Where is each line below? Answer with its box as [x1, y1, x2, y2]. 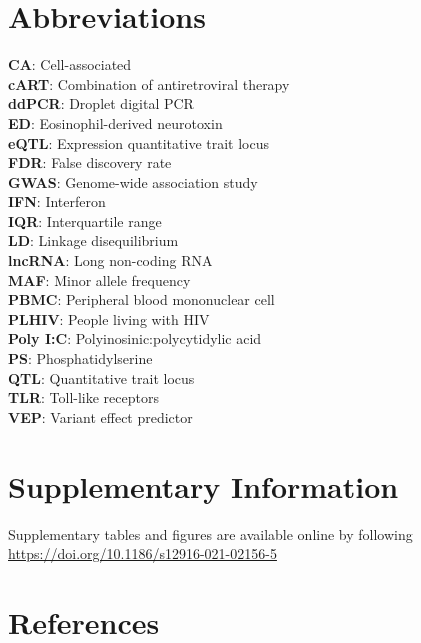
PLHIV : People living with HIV [8, 308, 210, 329]
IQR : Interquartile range [8, 210, 162, 231]
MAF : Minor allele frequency [8, 269, 191, 290]
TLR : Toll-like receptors [8, 387, 159, 408]
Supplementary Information [8, 465, 399, 506]
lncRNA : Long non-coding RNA [8, 250, 213, 271]
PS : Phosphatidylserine [8, 348, 153, 369]
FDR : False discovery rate [8, 152, 172, 173]
